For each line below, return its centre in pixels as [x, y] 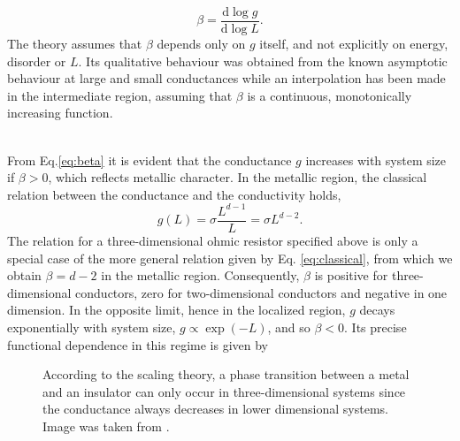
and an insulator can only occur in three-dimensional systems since [224, 391]
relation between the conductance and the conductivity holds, [174, 194]
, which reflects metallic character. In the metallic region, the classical [238, 177]
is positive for [351, 275]
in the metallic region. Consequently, [200, 275]
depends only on [201, 44]
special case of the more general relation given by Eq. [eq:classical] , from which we [230, 258]
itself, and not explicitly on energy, [354, 44]
